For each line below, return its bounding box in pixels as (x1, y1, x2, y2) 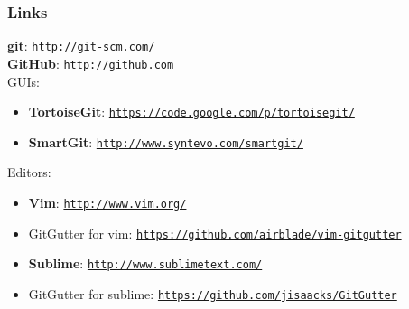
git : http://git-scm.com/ (7, 36, 155, 55)
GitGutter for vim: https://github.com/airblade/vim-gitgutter (28, 223, 402, 242)
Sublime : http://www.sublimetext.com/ (28, 254, 263, 273)
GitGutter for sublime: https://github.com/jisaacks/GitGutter (28, 285, 397, 303)
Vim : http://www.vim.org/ (28, 193, 187, 212)
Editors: (7, 163, 51, 182)
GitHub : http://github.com (7, 53, 174, 72)
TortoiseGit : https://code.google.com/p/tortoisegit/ (28, 102, 355, 121)
